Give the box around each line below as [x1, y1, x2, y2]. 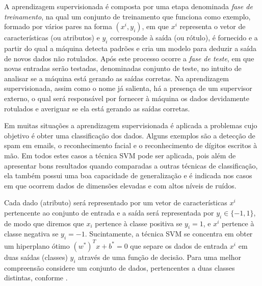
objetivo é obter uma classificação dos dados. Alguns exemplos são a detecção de [4, 130, 255, 140]
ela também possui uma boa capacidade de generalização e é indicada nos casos [4, 170, 252, 181]
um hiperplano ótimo [4, 240, 70, 251]
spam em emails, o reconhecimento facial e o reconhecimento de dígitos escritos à [4, 140, 257, 151]
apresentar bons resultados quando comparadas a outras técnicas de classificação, [4, 160, 258, 171]
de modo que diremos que [4, 218, 84, 228]
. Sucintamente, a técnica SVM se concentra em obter [85, 228, 253, 239]
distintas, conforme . [4, 272, 68, 283]
